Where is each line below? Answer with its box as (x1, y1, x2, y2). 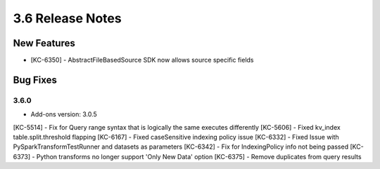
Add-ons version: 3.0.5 (30, 110, 98, 119)
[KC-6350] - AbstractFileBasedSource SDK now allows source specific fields (30, 56, 254, 65)
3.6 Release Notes (13, 11, 122, 26)
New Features (13, 37, 75, 49)
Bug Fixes (13, 74, 58, 86)
